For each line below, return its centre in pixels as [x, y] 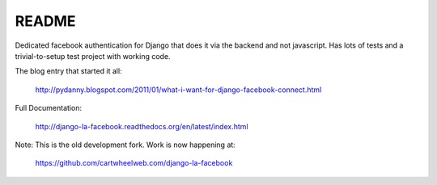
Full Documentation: [49, 108]
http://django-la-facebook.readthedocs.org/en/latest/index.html [142, 126]
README [45, 21]
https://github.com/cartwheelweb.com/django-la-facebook [134, 163]
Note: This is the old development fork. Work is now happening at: [125, 145]
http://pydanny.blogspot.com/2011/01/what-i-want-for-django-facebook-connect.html [178, 90]
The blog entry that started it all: [68, 71]
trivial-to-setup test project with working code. [93, 56]
